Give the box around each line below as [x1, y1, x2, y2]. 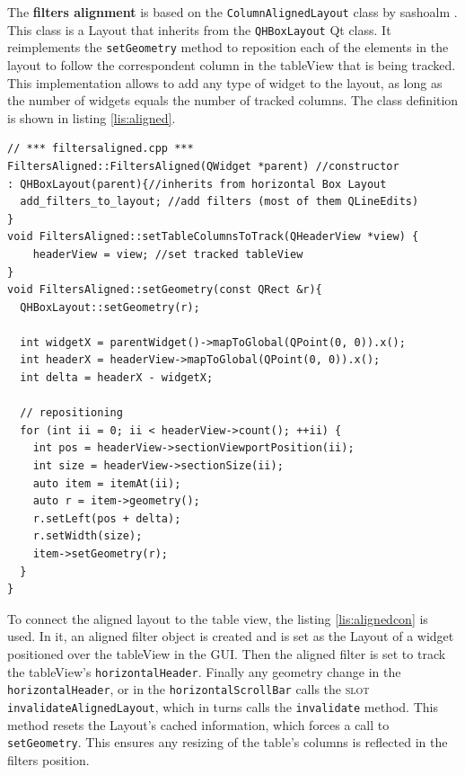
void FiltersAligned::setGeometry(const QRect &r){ [7, 283, 322, 297]
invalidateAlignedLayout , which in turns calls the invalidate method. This [7, 697, 438, 716]
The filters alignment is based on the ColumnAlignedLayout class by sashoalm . [7, 3, 458, 21]
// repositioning [20, 406, 123, 420]
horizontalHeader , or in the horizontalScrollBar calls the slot [7, 680, 370, 699]
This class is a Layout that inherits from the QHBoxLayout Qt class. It [7, 20, 391, 39]
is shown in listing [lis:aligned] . [7, 108, 176, 127]
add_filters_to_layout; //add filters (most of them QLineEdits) [20, 195, 419, 209]
